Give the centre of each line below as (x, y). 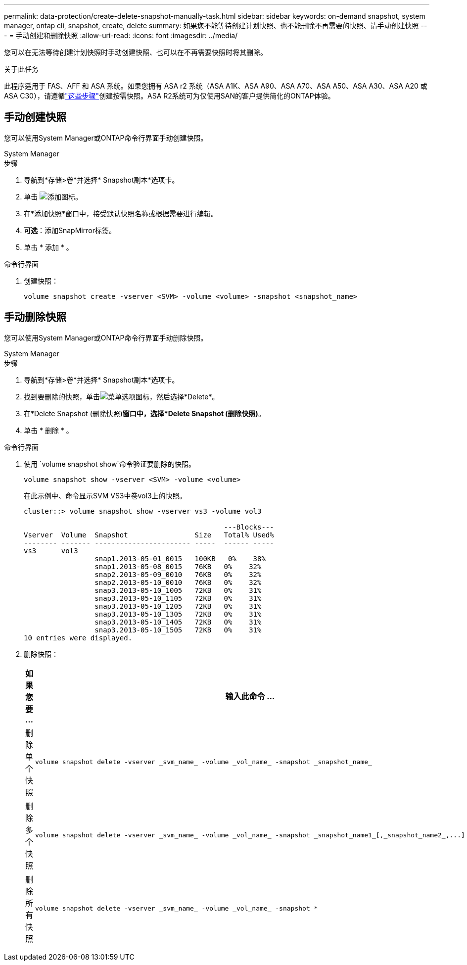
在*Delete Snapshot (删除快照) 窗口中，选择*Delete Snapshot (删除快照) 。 (144, 413)
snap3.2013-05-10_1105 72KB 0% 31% (178, 598)
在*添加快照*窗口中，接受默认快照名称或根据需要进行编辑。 (121, 213)
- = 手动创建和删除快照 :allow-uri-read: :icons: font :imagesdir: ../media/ (121, 35)
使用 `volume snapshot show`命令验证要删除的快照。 (110, 464)
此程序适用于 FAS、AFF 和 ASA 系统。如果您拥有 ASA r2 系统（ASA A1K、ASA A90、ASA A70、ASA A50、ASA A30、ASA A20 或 (216, 86)
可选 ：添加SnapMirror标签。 (70, 230)
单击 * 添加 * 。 (48, 247)
